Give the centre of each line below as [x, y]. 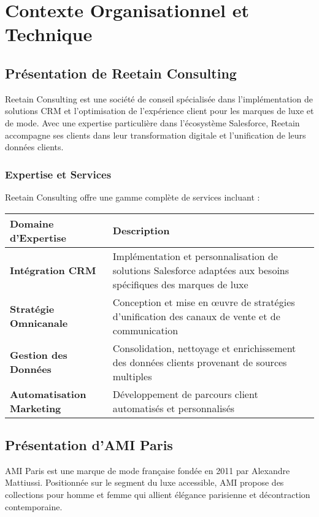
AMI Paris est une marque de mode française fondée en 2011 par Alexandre [148, 470]
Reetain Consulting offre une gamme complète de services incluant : [133, 197]
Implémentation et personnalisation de [195, 256]
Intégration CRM [53, 270]
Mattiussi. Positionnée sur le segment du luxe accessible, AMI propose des [144, 482]
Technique [49, 34]
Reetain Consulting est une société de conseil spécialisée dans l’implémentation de [159, 98]
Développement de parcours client [185, 394]
